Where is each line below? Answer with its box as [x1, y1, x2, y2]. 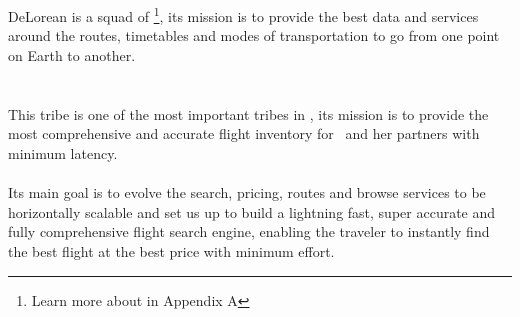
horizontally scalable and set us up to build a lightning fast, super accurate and [8, 201, 496, 222]
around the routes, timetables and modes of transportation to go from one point [8, 25, 500, 46]
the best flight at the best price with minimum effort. [8, 240, 335, 261]
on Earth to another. [8, 45, 136, 66]
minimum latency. [8, 143, 118, 163]
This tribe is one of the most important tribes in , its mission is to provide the [8, 103, 489, 124]
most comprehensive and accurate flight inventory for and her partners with [8, 123, 480, 144]
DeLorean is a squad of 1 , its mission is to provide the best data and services [8, 3, 479, 26]
